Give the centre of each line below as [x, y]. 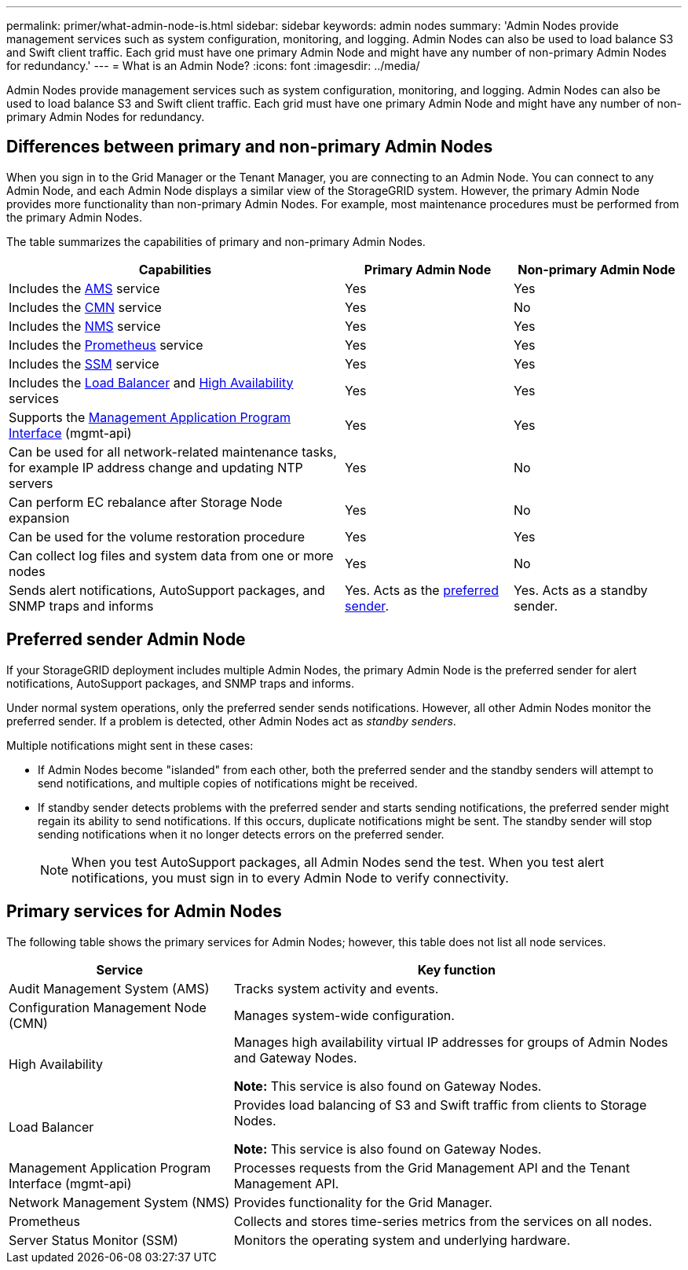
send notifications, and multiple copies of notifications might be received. [228, 783]
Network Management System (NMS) [119, 1202]
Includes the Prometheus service [106, 345]
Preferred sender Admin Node [126, 640]
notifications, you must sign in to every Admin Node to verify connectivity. [290, 877]
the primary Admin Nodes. [74, 217]
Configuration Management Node [108, 1007]
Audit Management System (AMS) [109, 988]
